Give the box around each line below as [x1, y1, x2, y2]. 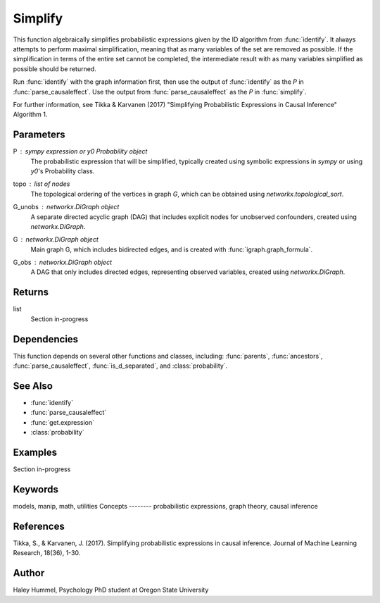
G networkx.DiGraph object [13, 235, 99, 244]
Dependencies [13, 333, 79, 345]
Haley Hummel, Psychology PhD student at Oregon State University [13, 585, 209, 595]
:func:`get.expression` [30, 418, 95, 426]
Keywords [13, 483, 59, 495]
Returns [13, 286, 49, 299]
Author [13, 567, 45, 579]
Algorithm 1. [13, 110, 48, 119]
